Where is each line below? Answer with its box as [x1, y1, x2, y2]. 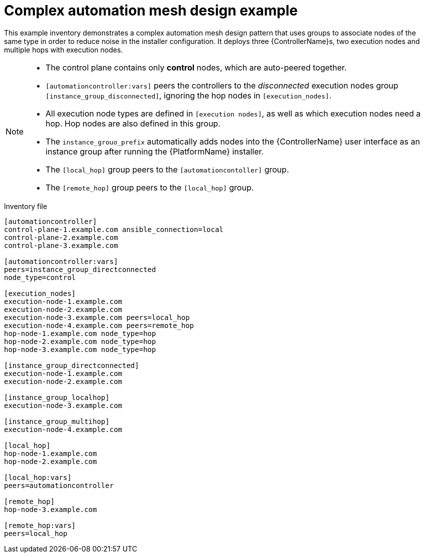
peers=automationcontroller [4, 481, 114, 489]
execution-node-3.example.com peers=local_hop [4, 313, 190, 321]
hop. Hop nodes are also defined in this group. [46, 118, 221, 128]
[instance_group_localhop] [4, 393, 110, 401]
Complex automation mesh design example [4, 2, 298, 19]
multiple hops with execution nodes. [4, 45, 123, 54]
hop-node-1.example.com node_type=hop [4, 329, 156, 337]
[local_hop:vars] [4, 473, 72, 481]
